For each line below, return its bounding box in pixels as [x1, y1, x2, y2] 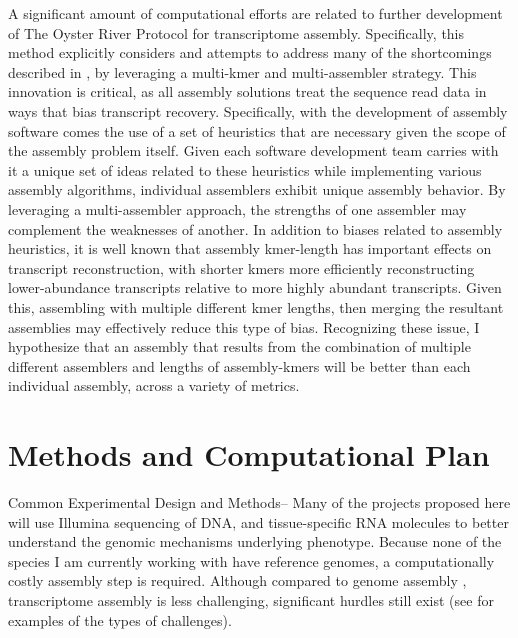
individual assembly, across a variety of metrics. [8, 375, 300, 396]
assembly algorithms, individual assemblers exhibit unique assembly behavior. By [8, 179, 506, 200]
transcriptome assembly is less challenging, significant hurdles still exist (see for [8, 589, 494, 610]
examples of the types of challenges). [8, 609, 232, 630]
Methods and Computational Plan [8, 434, 490, 475]
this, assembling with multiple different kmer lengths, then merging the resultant [8, 296, 504, 317]
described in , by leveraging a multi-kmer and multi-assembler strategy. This [8, 61, 477, 82]
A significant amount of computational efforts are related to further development [8, 3, 503, 23]
